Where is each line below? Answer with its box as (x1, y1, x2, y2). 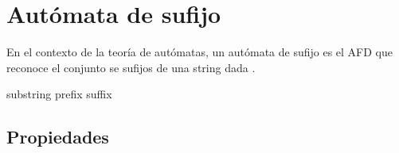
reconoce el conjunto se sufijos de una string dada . (6, 59, 256, 75)
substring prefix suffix (6, 86, 112, 102)
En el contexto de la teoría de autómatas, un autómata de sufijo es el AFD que (6, 44, 393, 60)
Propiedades (6, 124, 109, 149)
